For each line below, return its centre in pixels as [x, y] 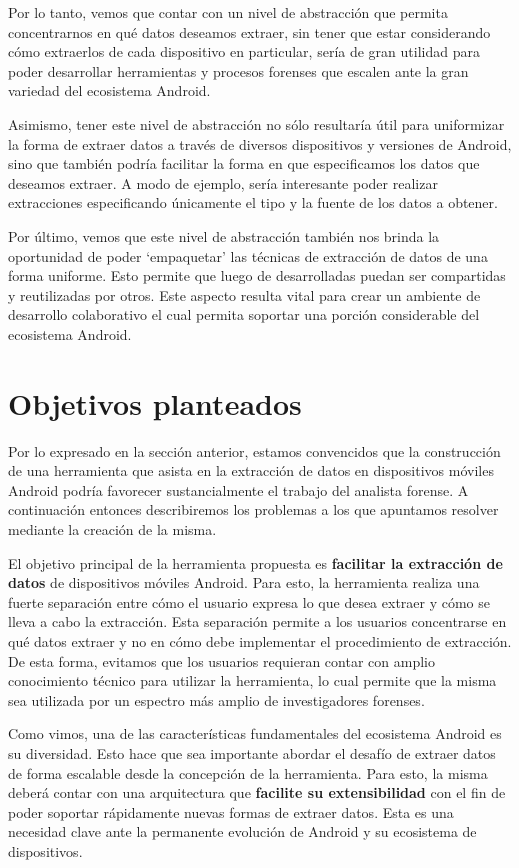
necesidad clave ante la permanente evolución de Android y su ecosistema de [242, 831]
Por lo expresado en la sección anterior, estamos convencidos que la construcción [254, 450]
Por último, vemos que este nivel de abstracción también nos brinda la [224, 235]
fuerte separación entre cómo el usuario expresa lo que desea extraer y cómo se [249, 601]
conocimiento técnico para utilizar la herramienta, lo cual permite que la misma [252, 680]
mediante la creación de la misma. [112, 529]
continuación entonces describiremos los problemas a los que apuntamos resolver [253, 509]
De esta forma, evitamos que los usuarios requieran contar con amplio [221, 660]
